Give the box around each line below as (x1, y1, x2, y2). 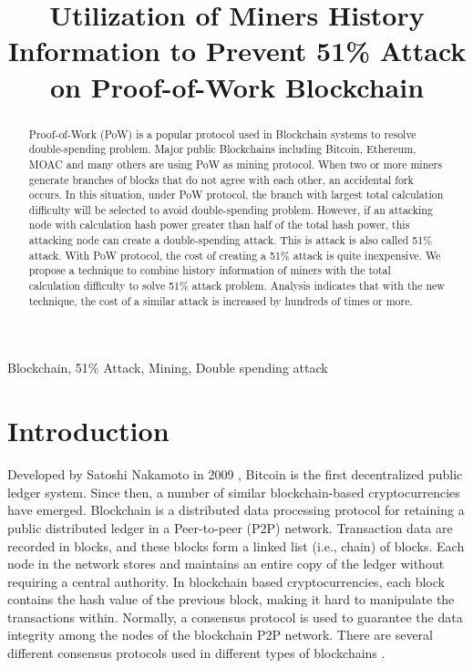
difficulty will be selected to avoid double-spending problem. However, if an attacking (28, 201, 433, 217)
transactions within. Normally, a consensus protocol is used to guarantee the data (7, 607, 463, 626)
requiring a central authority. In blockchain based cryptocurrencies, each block (7, 571, 445, 591)
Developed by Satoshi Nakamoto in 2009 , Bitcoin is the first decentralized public (7, 465, 463, 484)
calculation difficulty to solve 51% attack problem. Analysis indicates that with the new (28, 278, 445, 293)
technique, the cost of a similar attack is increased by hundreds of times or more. (28, 293, 413, 308)
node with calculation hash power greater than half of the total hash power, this (28, 217, 410, 232)
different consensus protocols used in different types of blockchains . (7, 643, 386, 663)
